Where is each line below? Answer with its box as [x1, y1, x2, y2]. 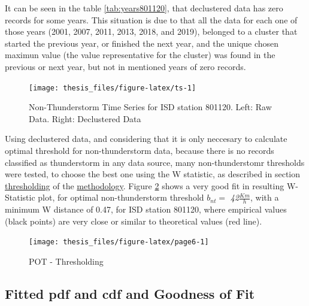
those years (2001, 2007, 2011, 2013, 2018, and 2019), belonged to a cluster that [5, 25, 298, 38]
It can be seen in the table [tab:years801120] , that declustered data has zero [5, 2, 283, 14]
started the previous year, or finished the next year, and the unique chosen [5, 37, 279, 49]
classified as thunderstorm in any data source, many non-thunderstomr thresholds [5, 156, 305, 168]
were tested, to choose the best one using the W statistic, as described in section [5, 168, 301, 180]
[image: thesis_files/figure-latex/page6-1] [29, 238, 209, 247]
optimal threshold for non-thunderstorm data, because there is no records [5, 144, 274, 156]
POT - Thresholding [29, 255, 104, 268]
